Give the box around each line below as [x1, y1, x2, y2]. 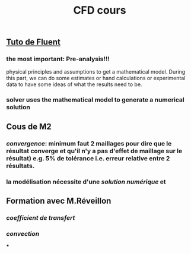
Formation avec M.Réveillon [6, 196, 112, 206]
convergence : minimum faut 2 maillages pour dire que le [6, 139, 172, 147]
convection [6, 229, 40, 238]
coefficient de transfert [6, 213, 75, 222]
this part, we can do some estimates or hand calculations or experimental [6, 75, 186, 82]
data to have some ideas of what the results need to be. [6, 81, 142, 88]
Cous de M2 [6, 121, 52, 131]
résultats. [6, 162, 35, 170]
